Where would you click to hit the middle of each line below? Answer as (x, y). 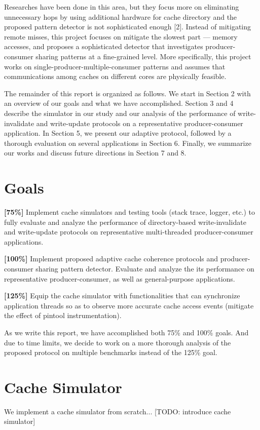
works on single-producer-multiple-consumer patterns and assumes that (115, 66)
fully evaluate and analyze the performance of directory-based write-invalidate (125, 222)
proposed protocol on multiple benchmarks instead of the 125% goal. (111, 352)
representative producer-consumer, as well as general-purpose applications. (120, 278)
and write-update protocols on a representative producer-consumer (140, 123)
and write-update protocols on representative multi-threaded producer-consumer (129, 232)
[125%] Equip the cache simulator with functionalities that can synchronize (122, 296)
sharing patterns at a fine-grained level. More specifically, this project (143, 56)
